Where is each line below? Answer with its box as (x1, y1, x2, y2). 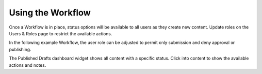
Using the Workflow (9, 7, 91, 18)
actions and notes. (9, 62, 46, 68)
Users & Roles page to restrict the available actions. (9, 30, 113, 36)
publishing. (9, 46, 32, 52)
